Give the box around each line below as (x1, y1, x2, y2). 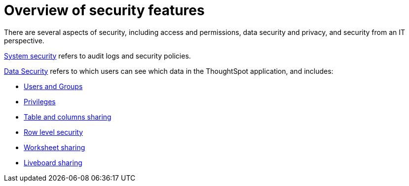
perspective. (4, 36, 44, 45)
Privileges (24, 97, 56, 106)
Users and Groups (24, 82, 83, 91)
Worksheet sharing (24, 143, 85, 152)
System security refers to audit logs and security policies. (4, 51, 191, 60)
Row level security (24, 127, 83, 136)
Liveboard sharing (24, 158, 82, 167)
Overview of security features (4, 2, 205, 19)
